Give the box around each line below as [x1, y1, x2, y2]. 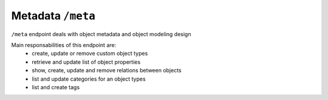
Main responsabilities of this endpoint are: [11, 41, 117, 48]
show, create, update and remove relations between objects [32, 67, 182, 74]
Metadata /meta [11, 9, 95, 22]
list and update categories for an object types [32, 75, 146, 83]
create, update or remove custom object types [32, 50, 148, 57]
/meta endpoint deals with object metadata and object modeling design [11, 30, 191, 37]
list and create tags [32, 83, 80, 90]
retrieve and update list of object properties [32, 58, 141, 66]
